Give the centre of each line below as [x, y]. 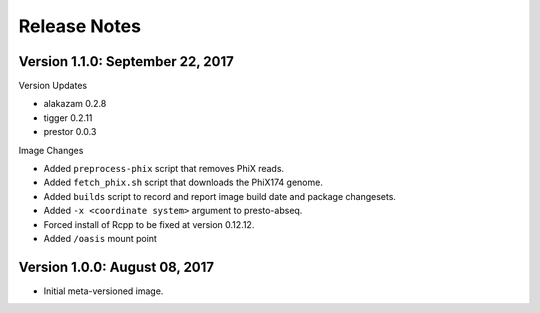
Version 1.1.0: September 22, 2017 [126, 61]
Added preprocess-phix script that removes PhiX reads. [164, 169]
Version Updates [53, 86]
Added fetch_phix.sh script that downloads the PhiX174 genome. [183, 182]
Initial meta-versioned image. [103, 291]
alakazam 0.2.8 [75, 104]
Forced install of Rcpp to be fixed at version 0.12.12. [149, 224]
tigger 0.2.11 [68, 117]
